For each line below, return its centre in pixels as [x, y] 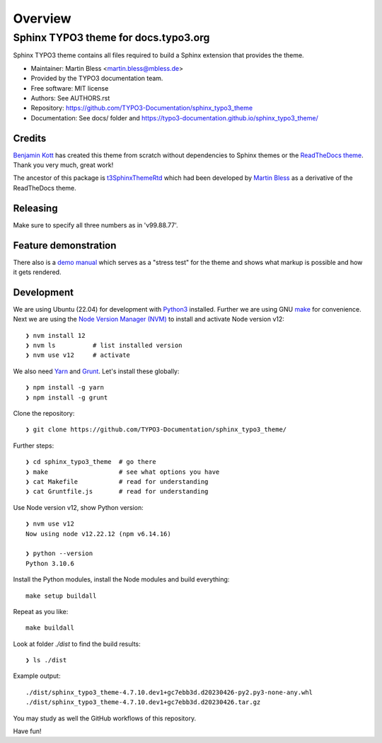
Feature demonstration [65, 245]
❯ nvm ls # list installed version [104, 346]
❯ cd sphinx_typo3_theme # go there [91, 462]
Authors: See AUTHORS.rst [70, 98]
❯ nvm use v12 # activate [78, 355]
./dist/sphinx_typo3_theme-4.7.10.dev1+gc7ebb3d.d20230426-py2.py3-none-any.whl [169, 692]
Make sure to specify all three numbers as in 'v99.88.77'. [95, 225]
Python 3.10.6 [50, 563]
